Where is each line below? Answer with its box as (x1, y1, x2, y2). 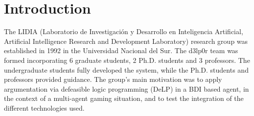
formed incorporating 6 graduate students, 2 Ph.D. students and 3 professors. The (4, 55, 250, 65)
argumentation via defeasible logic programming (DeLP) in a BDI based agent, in (4, 83, 249, 94)
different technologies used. (4, 102, 85, 113)
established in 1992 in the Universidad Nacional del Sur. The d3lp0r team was (4, 45, 238, 56)
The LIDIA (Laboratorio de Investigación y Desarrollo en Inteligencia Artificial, (4, 26, 243, 37)
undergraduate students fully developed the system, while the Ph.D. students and (4, 64, 249, 75)
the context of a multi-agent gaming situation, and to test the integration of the (4, 93, 244, 103)
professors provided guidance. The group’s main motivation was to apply (4, 74, 222, 84)
